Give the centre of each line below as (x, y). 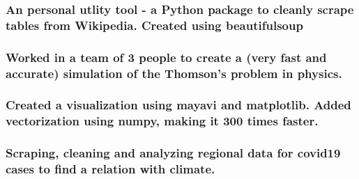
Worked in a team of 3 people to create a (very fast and (166, 57)
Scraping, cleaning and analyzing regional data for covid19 (173, 153)
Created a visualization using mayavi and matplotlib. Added (178, 105)
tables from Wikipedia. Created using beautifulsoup (154, 25)
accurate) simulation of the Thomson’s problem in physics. (174, 73)
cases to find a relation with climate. (110, 169)
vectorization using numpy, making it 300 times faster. (162, 121)
